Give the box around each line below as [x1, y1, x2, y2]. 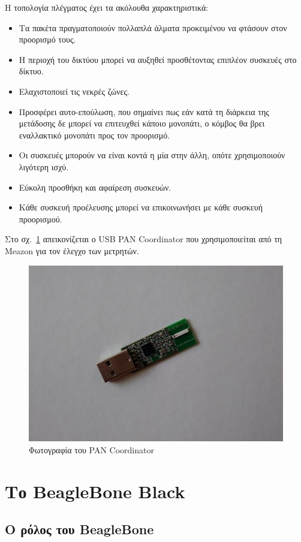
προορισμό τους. [19, 33, 76, 46]
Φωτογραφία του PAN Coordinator [29, 443, 154, 456]
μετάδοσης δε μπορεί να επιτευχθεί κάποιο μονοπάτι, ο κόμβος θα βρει [19, 117, 265, 130]
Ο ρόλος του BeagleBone [5, 520, 154, 538]
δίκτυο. [19, 65, 44, 77]
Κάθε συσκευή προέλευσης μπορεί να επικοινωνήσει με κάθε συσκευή [19, 201, 263, 213]
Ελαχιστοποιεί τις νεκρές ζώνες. [19, 85, 130, 97]
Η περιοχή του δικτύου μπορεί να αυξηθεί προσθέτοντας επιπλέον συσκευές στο [19, 53, 297, 65]
